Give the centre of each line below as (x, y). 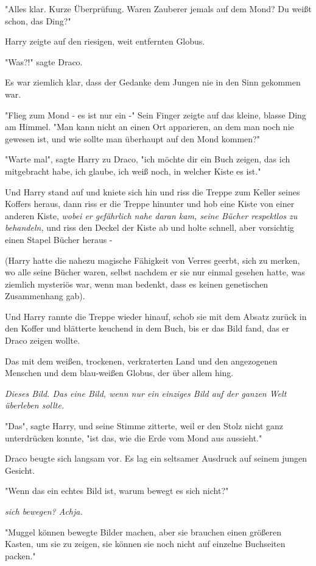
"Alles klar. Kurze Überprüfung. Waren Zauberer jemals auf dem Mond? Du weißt (158, 9)
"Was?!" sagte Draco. (44, 61)
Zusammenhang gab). (45, 296)
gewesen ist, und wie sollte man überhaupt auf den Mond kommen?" (132, 138)
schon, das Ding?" (38, 20)
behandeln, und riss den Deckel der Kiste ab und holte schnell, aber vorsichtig (150, 227)
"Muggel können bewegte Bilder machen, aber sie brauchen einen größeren (143, 532)
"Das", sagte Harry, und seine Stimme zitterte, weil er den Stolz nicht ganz (144, 426)
